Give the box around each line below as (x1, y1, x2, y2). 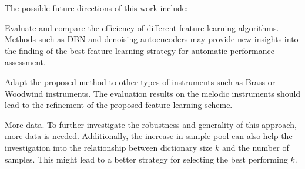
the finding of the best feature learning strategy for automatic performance (5, 44, 274, 56)
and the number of (222, 141, 289, 153)
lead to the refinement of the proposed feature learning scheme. (5, 99, 233, 111)
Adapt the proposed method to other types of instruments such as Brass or (5, 75, 276, 87)
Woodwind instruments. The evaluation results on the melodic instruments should (5, 87, 301, 99)
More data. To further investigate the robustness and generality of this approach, (5, 118, 297, 130)
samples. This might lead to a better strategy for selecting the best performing (5, 153, 288, 165)
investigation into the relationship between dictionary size (5, 141, 213, 153)
